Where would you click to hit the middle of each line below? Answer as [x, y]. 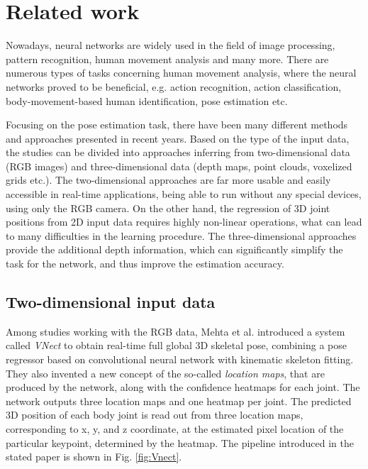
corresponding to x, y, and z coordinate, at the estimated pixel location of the [175, 428]
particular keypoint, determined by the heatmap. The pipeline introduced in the [180, 442]
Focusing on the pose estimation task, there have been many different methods [177, 125]
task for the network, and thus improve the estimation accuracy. [145, 264]
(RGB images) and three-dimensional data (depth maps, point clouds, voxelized [179, 166]
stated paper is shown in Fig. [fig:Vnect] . [94, 457]
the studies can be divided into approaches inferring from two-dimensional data [178, 152]
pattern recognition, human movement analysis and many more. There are [167, 59]
